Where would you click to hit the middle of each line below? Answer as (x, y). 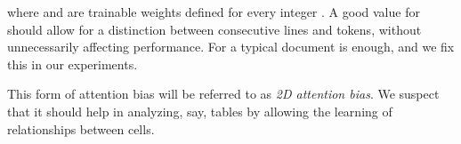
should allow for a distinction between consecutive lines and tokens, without (214, 29)
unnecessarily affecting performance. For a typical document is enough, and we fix (231, 47)
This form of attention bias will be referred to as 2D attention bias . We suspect (223, 94)
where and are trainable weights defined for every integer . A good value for (214, 12)
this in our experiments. (73, 64)
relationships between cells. (81, 128)
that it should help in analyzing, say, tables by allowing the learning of (200, 111)
